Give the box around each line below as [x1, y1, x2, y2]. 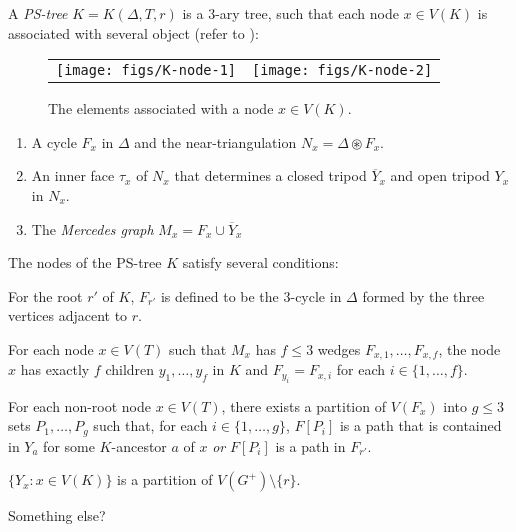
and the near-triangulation [134, 131, 297, 152]
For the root [8, 285, 83, 306]
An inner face [31, 165, 115, 186]
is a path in [275, 435, 346, 456]
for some [43, 435, 95, 456]
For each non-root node [8, 395, 152, 416]
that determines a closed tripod [174, 165, 367, 186]
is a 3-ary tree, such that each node [182, 3, 399, 23]
